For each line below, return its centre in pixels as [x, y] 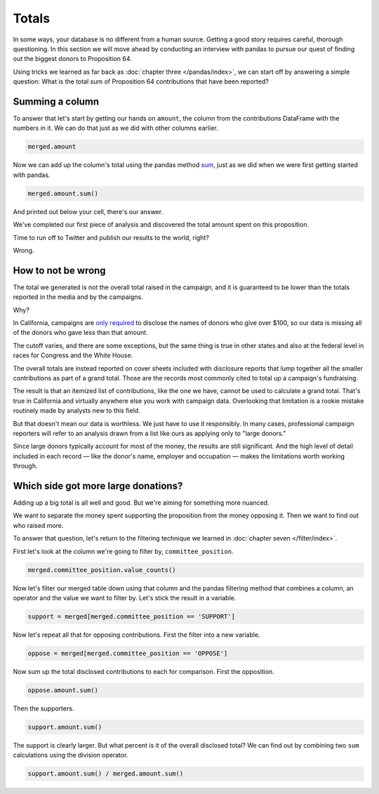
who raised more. [38, 525]
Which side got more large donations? [98, 485]
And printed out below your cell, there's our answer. [88, 211]
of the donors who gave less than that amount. [80, 333]
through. [25, 466]
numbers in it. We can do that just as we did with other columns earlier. [115, 128]
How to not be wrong [59, 270]
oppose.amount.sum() [63, 690]
